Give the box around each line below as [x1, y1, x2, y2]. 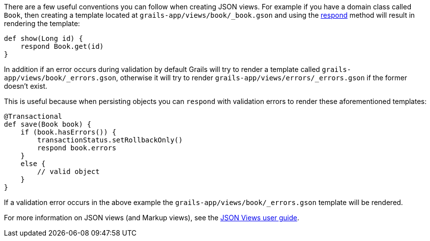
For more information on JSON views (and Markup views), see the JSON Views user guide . [4, 213, 299, 222]
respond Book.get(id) [20, 42, 104, 50]
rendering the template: [4, 19, 80, 28]
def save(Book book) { [4, 120, 92, 128]
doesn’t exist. [4, 82, 47, 90]
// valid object [37, 168, 100, 175]
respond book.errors [37, 144, 116, 152]
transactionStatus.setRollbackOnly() [37, 136, 183, 144]
